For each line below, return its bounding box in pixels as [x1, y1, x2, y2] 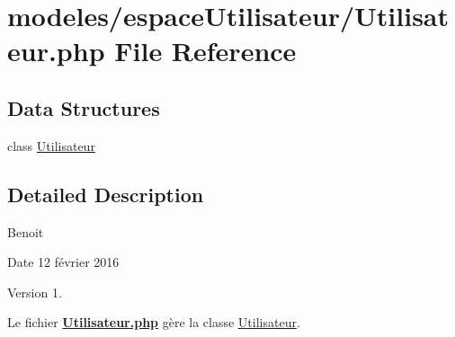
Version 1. [7, 282, 62, 301]
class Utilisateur [7, 136, 95, 155]
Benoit [7, 222, 44, 241]
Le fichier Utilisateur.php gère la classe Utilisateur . [7, 313, 300, 332]
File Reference [114, 32, 297, 69]
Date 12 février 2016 [7, 253, 120, 271]
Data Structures [7, 93, 160, 121]
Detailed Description [7, 180, 204, 208]
